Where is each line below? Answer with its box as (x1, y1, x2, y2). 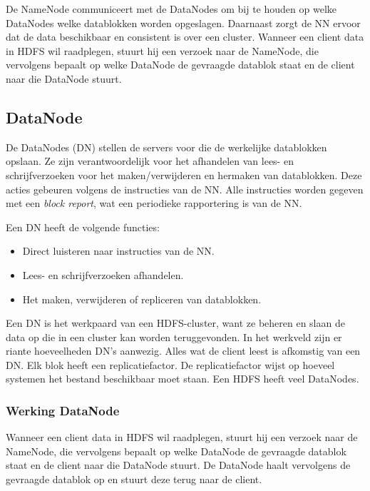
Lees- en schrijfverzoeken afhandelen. (22, 267, 184, 282)
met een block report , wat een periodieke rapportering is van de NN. (6, 196, 302, 211)
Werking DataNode (6, 402, 120, 419)
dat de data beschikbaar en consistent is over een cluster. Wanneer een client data (6, 29, 364, 44)
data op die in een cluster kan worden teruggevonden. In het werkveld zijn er (6, 329, 342, 344)
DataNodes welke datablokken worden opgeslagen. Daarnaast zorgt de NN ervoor (6, 15, 361, 30)
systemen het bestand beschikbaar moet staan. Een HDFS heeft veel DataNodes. (6, 371, 359, 386)
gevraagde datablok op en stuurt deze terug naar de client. (6, 472, 262, 487)
